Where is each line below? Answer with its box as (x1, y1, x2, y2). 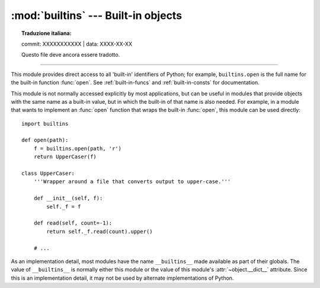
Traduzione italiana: (21, 30, 72, 37)
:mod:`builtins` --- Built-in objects (11, 9, 183, 22)
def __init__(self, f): (33, 195, 103, 201)
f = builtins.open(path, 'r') (33, 145, 121, 152)
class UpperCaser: (21, 170, 75, 177)
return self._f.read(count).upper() (46, 228, 153, 235)
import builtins (21, 120, 69, 127)
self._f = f (46, 203, 81, 210)
